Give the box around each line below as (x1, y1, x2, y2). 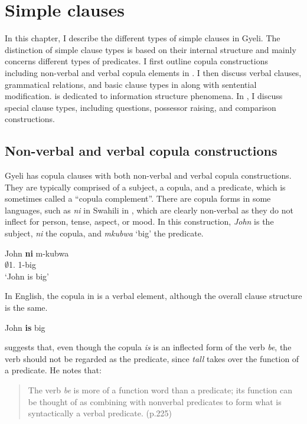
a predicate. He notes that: (5, 364, 102, 376)
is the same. (5, 301, 48, 314)
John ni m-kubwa (5, 246, 69, 259)
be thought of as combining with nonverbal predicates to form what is (28, 395, 282, 407)
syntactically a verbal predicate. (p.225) (28, 407, 172, 419)
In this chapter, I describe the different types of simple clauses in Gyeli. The (5, 32, 280, 44)
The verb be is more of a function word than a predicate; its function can (28, 383, 293, 396)
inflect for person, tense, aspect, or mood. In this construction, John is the (5, 215, 274, 228)
